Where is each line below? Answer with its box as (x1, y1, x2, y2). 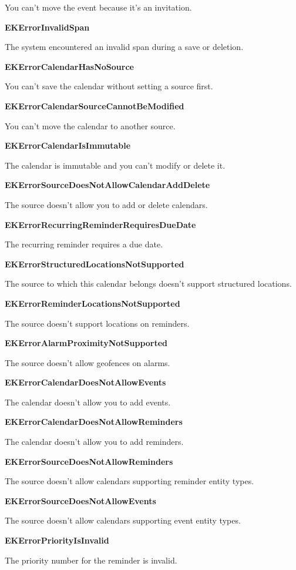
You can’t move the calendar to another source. (5, 119, 176, 132)
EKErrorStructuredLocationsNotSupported (5, 257, 184, 270)
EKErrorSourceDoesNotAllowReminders (5, 455, 173, 467)
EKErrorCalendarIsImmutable (5, 139, 131, 152)
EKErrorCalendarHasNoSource (5, 60, 134, 72)
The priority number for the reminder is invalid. (5, 554, 177, 566)
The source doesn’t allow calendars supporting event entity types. (5, 514, 241, 527)
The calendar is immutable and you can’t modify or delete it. (5, 159, 226, 171)
